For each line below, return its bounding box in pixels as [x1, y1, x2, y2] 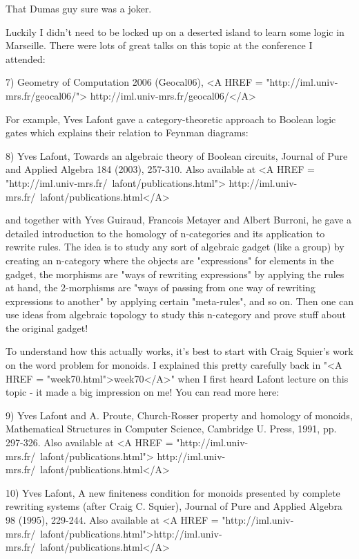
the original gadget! [6, 320, 88, 335]
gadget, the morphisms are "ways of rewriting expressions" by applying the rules [6, 266, 345, 281]
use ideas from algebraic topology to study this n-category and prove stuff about [6, 307, 346, 322]
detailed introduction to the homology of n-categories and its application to [6, 226, 325, 240]
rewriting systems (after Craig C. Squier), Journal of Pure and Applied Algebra [6, 499, 342, 513]
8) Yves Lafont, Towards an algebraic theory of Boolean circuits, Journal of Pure [6, 148, 348, 163]
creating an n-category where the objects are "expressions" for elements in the [6, 253, 334, 267]
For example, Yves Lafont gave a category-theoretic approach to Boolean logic [6, 111, 336, 126]
